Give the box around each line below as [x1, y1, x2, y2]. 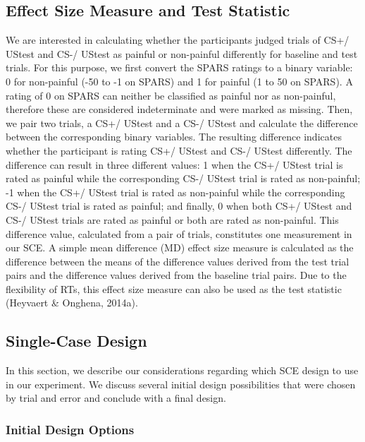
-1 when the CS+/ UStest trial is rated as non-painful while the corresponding [6, 184, 345, 199]
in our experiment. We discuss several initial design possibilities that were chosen [6, 376, 356, 391]
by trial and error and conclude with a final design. [6, 390, 226, 405]
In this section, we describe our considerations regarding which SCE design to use [6, 363, 359, 378]
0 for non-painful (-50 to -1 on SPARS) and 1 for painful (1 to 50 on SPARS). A [6, 73, 353, 88]
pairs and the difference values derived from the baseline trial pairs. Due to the [6, 268, 347, 282]
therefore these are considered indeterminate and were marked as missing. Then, [6, 102, 353, 117]
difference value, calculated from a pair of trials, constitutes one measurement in [6, 226, 352, 241]
